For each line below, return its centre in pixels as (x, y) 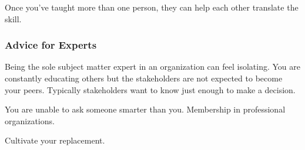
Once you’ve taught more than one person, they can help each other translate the (152, 7)
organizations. (30, 120)
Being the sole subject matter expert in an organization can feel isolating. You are (153, 67)
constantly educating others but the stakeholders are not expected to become (144, 78)
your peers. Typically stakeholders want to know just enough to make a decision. (150, 89)
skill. (13, 18)
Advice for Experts (51, 45)
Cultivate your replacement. (55, 140)
